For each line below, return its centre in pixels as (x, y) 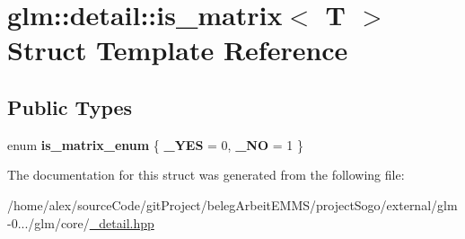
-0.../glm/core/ (48, 222)
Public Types (70, 106)
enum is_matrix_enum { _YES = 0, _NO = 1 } (155, 144)
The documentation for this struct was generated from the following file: (206, 175)
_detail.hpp (122, 222)
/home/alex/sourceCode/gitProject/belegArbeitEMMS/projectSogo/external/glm (232, 204)
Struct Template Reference (178, 50)
